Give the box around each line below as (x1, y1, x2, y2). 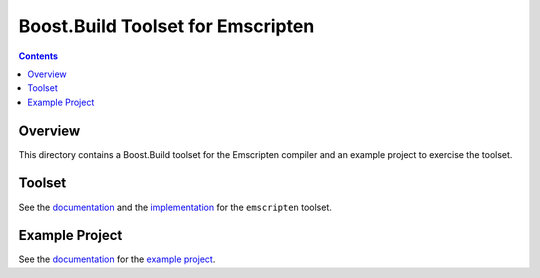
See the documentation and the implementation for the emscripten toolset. (18, 201, 332, 213)
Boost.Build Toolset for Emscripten (18, 15, 315, 37)
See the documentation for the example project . (18, 253, 216, 265)
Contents (18, 50, 59, 62)
